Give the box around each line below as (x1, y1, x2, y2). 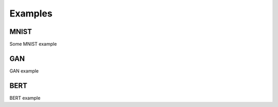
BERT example (9, 95, 41, 101)
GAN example (9, 67, 39, 74)
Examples (9, 8, 53, 19)
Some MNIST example (9, 41, 57, 47)
